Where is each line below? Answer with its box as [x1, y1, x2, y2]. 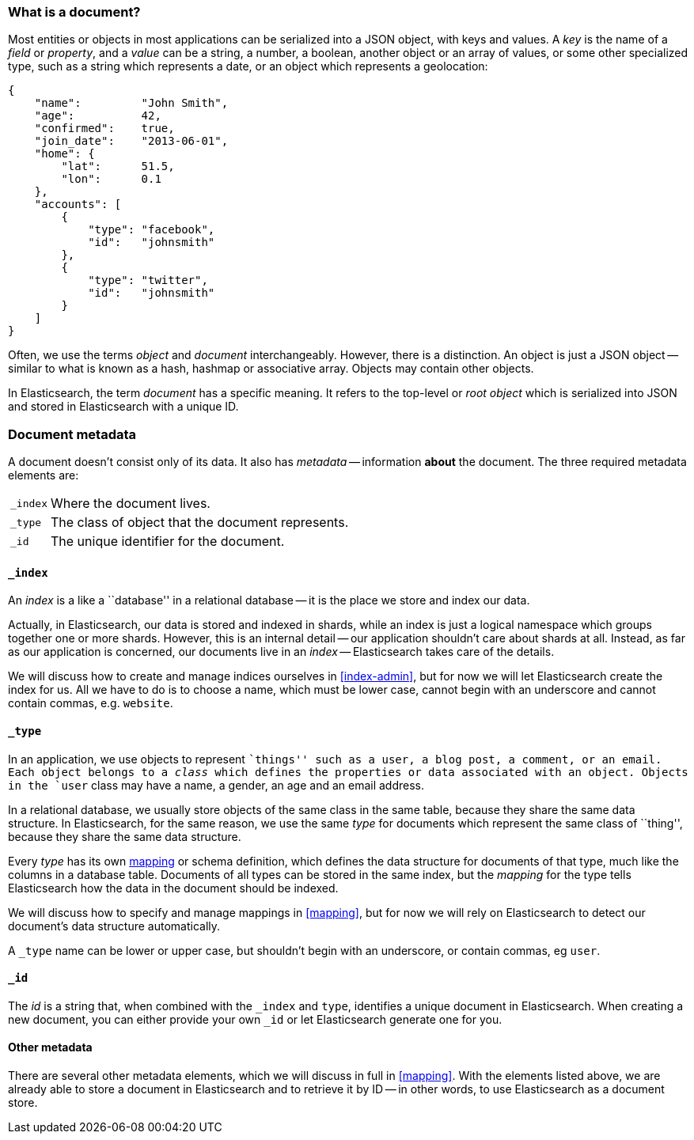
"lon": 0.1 [61, 172, 161, 186]
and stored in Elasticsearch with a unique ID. [8, 400, 239, 414]
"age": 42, [34, 109, 161, 123]
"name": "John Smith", [34, 97, 229, 110]
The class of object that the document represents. [50, 514, 349, 531]
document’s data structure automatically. [8, 918, 221, 933]
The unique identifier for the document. [50, 533, 285, 550]
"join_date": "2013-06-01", [34, 134, 229, 148]
